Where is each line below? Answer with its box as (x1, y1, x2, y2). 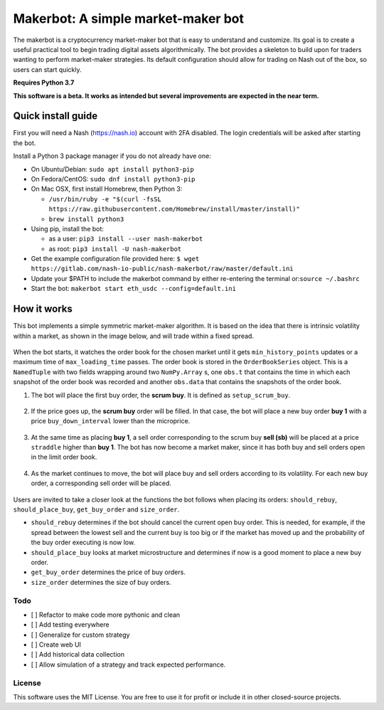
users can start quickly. (13, 65, 82, 74)
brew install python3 (48, 215, 124, 223)
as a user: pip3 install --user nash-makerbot (48, 235, 203, 243)
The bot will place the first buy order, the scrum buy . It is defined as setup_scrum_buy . (31, 391, 291, 399)
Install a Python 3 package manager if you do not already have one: (13, 152, 211, 160)
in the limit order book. (31, 452, 97, 462)
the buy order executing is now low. (31, 538, 135, 547)
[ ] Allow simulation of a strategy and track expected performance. (31, 660, 226, 669)
